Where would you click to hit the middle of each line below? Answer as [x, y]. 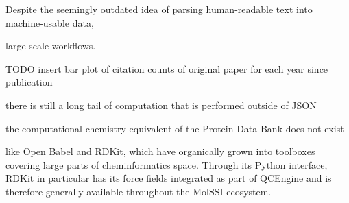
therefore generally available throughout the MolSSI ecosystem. [139, 191]
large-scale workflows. [51, 46]
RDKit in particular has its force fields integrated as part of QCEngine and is [169, 178]
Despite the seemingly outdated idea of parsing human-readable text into [159, 9]
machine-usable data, [50, 22]
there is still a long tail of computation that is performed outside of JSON [161, 105]
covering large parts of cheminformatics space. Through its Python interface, [167, 164]
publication [29, 82]
